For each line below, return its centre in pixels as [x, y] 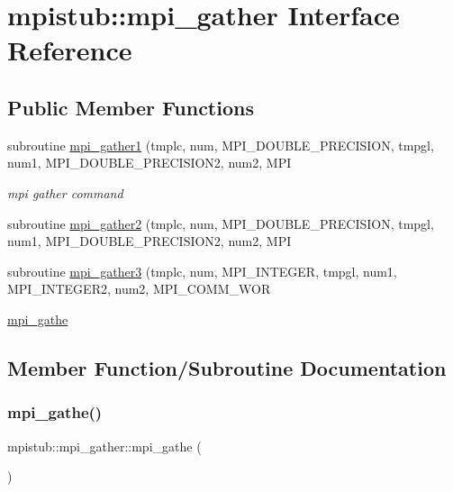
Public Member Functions [131, 107]
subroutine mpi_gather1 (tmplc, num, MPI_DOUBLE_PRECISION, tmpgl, [221, 145]
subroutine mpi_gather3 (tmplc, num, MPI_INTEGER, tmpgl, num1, [202, 271]
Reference [70, 50]
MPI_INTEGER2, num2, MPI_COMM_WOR [139, 289]
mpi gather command [65, 192]
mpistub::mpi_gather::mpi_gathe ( [104, 446]
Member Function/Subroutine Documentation [227, 367]
